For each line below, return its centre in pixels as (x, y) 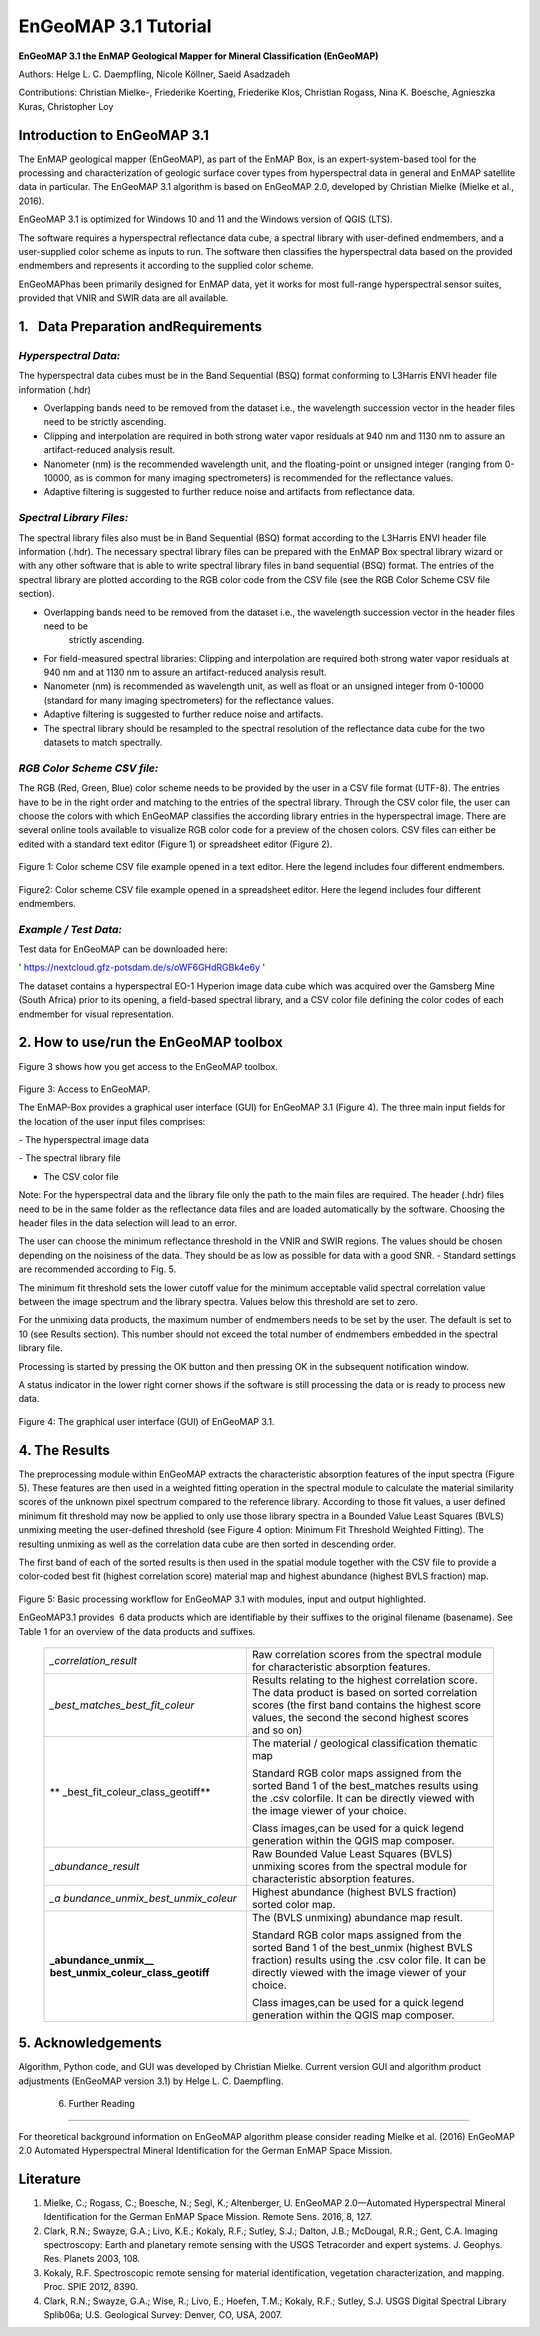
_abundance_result (94, 1866)
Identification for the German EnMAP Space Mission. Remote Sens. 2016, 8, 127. (207, 2217)
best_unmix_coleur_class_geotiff (129, 1972)
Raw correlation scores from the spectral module (366, 1654)
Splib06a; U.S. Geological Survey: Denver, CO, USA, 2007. (163, 2315)
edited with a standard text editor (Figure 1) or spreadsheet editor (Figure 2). (175, 844)
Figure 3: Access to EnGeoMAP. (84, 1089)
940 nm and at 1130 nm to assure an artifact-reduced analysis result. (185, 672)
